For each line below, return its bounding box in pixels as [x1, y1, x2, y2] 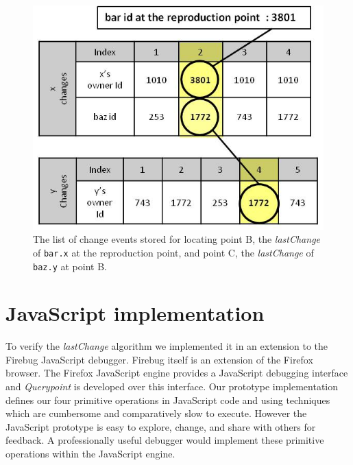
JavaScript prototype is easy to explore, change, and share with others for [5, 419, 316, 433]
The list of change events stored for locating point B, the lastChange [33, 232, 321, 246]
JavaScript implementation [5, 299, 265, 327]
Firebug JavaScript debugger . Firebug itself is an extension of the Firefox [5, 352, 313, 366]
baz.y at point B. [33, 259, 107, 273]
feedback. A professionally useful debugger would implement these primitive [5, 433, 324, 447]
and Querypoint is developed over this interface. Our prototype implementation [5, 379, 339, 394]
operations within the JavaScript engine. [5, 446, 175, 461]
